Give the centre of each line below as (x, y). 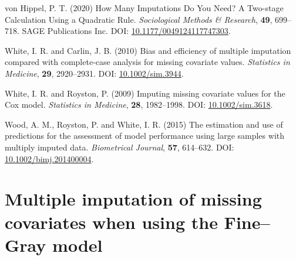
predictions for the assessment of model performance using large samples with (144, 136)
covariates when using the (111, 222)
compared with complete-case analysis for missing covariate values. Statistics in (147, 62)
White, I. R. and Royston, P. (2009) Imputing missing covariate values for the (145, 93)
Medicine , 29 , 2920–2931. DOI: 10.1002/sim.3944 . (94, 73)
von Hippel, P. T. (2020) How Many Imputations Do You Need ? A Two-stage (144, 8)
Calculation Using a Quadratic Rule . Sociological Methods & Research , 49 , (139, 19)
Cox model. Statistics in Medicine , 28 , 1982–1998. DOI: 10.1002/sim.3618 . (139, 105)
